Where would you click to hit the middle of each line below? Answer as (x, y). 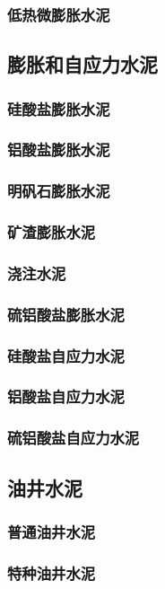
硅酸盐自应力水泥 (66, 355)
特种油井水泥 (52, 572)
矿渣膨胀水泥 (52, 232)
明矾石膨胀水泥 (59, 191)
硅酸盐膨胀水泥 (59, 108)
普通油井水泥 (52, 531)
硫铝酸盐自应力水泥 (74, 438)
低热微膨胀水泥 (59, 14)
